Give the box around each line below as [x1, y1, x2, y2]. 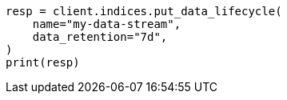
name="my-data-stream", [32, 18, 181, 30]
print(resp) [6, 56, 80, 69]
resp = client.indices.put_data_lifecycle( [6, 5, 282, 18]
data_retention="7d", [32, 30, 168, 43]
